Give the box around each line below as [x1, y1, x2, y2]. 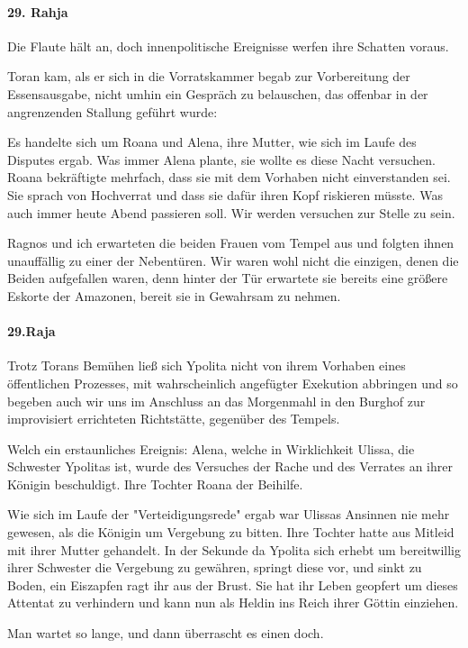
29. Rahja [7, 2, 68, 21]
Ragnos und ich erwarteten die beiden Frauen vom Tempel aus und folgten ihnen [7, 233, 454, 252]
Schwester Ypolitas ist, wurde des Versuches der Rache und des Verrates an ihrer [7, 457, 453, 476]
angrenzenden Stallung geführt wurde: [7, 102, 218, 121]
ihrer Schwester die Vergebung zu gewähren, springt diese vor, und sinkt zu [7, 558, 422, 577]
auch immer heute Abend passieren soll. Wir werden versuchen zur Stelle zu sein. [7, 203, 455, 222]
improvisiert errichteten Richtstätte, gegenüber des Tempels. [7, 409, 340, 428]
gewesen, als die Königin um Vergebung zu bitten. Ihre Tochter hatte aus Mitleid [7, 523, 454, 542]
